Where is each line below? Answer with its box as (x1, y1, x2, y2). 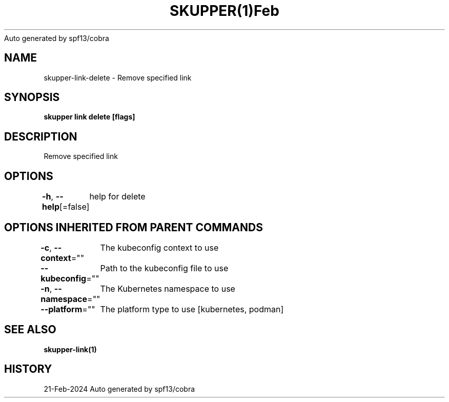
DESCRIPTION (4, 130, 77, 143)
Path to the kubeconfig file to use (100, 263, 229, 273)
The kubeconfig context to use (100, 242, 219, 253)
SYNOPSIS (4, 91, 60, 104)
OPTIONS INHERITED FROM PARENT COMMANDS (4, 220, 263, 234)
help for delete (89, 191, 146, 202)
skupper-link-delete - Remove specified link (44, 73, 192, 82)
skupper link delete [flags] (44, 112, 135, 122)
